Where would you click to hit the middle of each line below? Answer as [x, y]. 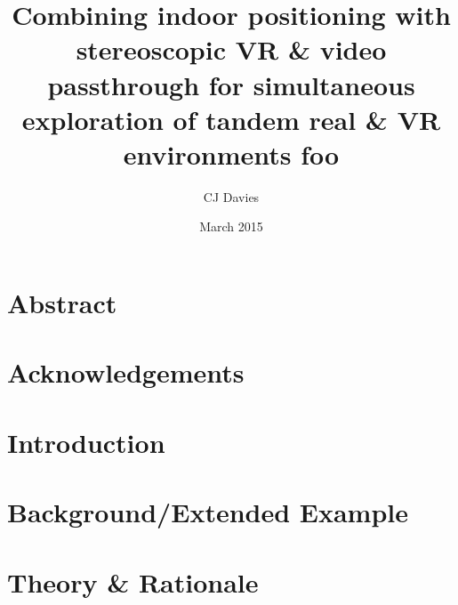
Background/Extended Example [208, 512]
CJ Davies [231, 196]
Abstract [62, 303]
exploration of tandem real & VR [231, 119]
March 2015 [231, 226]
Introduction [86, 442]
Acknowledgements [126, 372]
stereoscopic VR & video [231, 49]
